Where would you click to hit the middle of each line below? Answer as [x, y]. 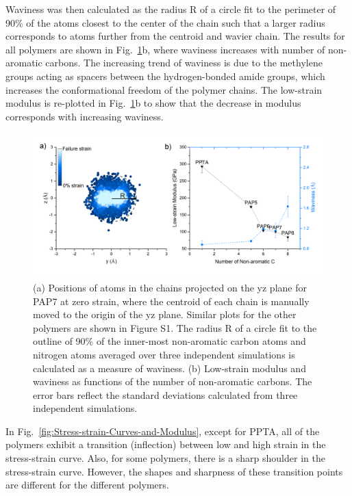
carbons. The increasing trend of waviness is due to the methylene [184, 63]
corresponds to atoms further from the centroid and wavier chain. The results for [175, 36]
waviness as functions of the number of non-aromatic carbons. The [173, 381]
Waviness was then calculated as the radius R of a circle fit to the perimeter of [171, 9]
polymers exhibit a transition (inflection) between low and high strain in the [166, 444]
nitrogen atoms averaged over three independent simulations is [164, 354]
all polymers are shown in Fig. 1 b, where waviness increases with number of [165, 49]
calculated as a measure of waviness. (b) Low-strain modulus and [169, 368]
